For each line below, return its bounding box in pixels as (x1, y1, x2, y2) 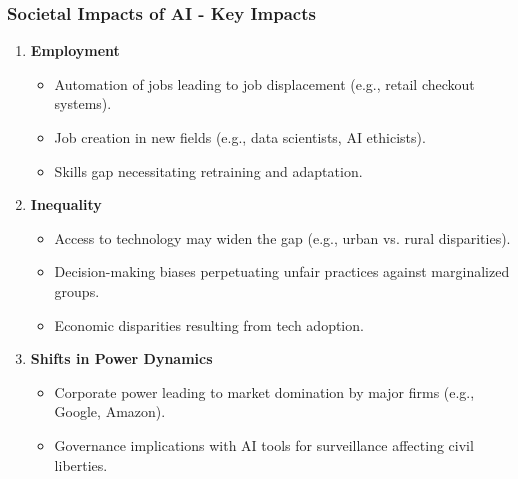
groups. (54, 280, 100, 301)
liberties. (54, 454, 108, 475)
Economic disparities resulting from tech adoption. (54, 314, 364, 335)
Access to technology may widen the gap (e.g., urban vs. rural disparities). (54, 227, 511, 248)
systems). (54, 93, 112, 114)
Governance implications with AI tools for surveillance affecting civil (54, 434, 474, 455)
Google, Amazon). (54, 401, 166, 422)
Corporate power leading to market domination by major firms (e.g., (54, 381, 475, 402)
